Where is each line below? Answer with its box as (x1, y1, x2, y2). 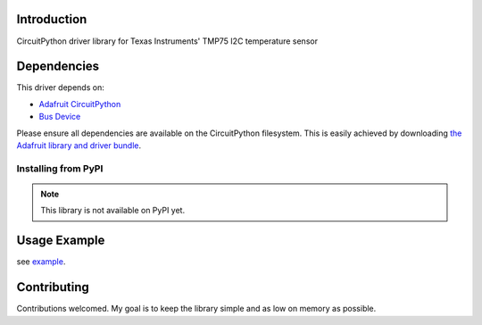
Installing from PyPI (16, 162, 104, 174)
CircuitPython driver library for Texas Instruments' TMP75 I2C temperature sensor (16, 36, 319, 46)
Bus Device (38, 112, 81, 122)
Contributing (16, 279, 89, 295)
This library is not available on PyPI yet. (40, 205, 186, 216)
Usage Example (16, 233, 105, 248)
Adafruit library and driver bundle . (16, 139, 142, 151)
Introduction (16, 12, 87, 27)
